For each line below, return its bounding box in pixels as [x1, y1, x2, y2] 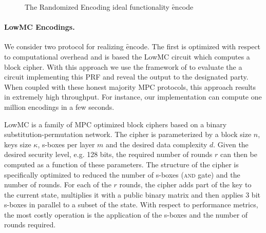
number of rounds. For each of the [4, 179, 111, 190]
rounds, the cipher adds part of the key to [119, 179, 252, 190]
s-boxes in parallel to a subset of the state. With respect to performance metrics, [4, 199, 258, 210]
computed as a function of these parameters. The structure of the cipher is [4, 159, 239, 169]
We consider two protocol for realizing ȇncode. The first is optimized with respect [4, 41, 261, 52]
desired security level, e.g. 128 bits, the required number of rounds [4, 149, 213, 160]
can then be [220, 149, 257, 160]
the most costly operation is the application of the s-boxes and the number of [4, 209, 248, 220]
